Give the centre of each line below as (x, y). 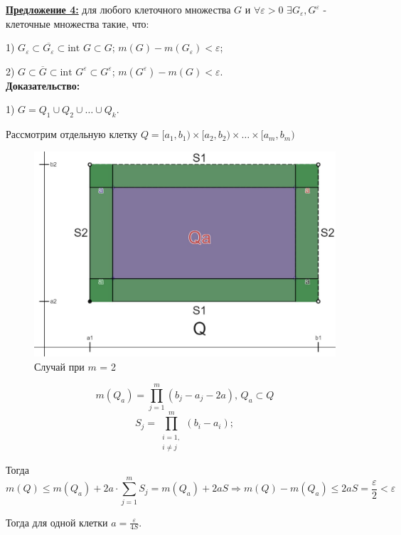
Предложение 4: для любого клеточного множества (118, 9)
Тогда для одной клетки (57, 522)
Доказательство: (43, 85)
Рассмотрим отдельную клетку (72, 134)
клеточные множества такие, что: (77, 23)
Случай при (59, 366)
